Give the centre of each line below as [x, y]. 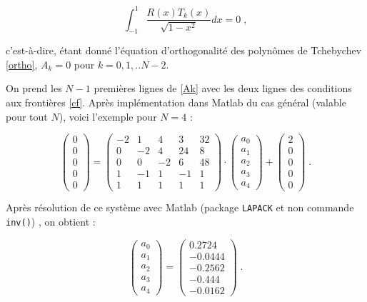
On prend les [34, 88]
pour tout [27, 116]
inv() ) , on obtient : [51, 222]
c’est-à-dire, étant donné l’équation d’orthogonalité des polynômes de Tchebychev [184, 50]
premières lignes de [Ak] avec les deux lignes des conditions [223, 88]
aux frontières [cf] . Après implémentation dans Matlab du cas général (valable [176, 102]
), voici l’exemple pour [108, 116]
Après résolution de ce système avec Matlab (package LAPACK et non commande [180, 207]
